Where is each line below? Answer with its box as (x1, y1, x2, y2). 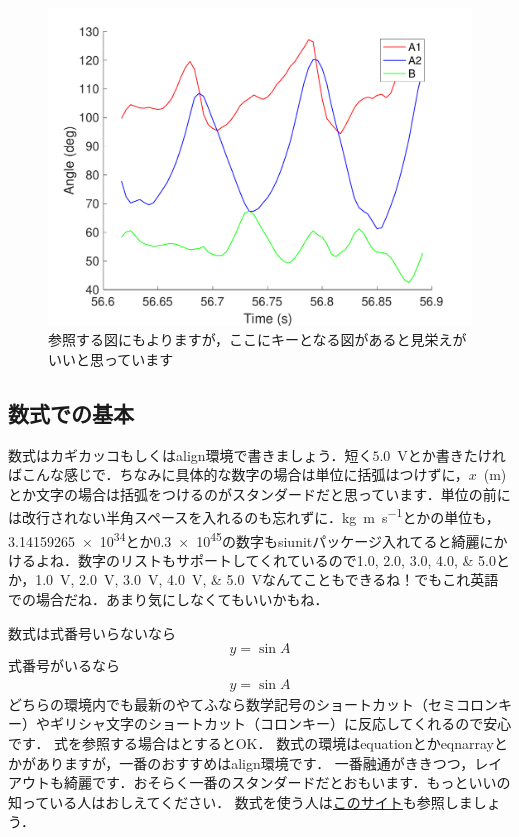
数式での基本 (8, 397, 134, 428)
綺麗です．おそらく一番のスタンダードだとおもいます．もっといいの (63, 772, 511, 793)
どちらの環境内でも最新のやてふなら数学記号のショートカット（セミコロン (8, 693, 498, 714)
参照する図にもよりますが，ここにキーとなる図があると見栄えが (48, 329, 467, 350)
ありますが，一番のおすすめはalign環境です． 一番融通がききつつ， (35, 752, 475, 773)
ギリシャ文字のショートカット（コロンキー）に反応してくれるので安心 (49, 713, 512, 734)
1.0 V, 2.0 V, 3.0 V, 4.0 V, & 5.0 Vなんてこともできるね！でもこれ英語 (35, 569, 499, 590)
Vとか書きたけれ (397, 444, 506, 465)
